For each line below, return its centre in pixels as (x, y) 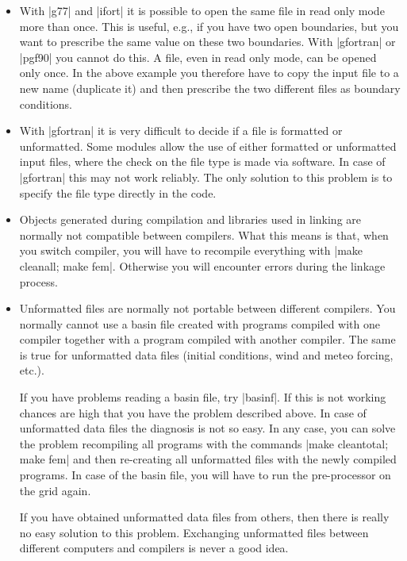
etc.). (32, 370)
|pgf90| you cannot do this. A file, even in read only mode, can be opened (198, 57)
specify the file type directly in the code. (118, 192)
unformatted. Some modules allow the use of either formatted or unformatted (208, 146)
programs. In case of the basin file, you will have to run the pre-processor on (205, 475)
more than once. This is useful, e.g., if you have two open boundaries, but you (209, 26)
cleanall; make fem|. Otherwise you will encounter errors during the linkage (202, 265)
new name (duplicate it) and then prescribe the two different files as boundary (210, 88)
